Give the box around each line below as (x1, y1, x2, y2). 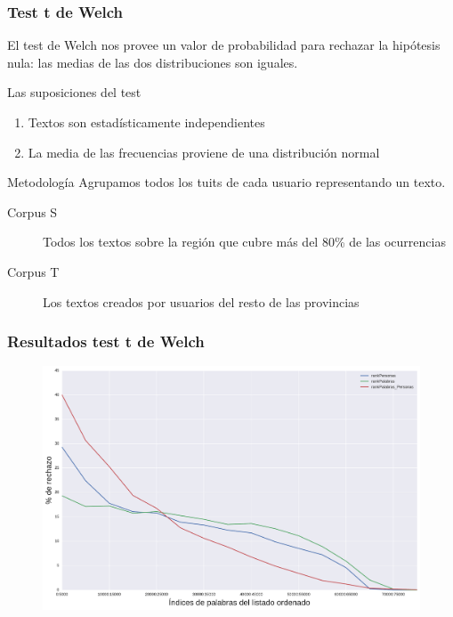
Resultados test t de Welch (7, 330, 205, 353)
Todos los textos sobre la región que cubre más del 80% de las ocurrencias (43, 232, 446, 251)
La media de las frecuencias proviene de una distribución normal (28, 142, 380, 161)
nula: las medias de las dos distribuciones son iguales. (7, 53, 298, 71)
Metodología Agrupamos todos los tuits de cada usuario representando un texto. (7, 173, 446, 191)
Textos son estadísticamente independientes (28, 113, 265, 131)
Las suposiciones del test (7, 83, 142, 101)
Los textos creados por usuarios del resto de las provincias (43, 292, 360, 311)
